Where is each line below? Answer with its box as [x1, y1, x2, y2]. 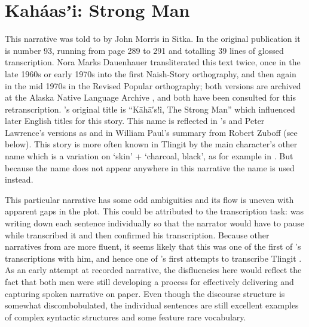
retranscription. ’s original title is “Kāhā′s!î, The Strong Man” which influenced [5, 102, 295, 115]
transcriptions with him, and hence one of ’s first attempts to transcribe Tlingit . [5, 252, 302, 264]
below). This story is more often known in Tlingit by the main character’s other [5, 138, 298, 150]
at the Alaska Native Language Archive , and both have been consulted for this [5, 91, 296, 104]
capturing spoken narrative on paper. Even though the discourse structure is [5, 287, 285, 299]
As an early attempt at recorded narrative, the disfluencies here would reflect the [5, 264, 302, 276]
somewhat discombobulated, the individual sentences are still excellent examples [5, 299, 299, 311]
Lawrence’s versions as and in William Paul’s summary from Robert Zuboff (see [5, 126, 298, 138]
